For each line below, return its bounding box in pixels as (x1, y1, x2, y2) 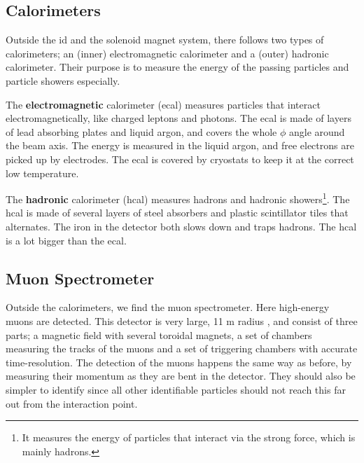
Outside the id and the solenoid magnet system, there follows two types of (6, 32, 324, 47)
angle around (289, 124, 345, 139)
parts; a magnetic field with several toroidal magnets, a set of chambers (6, 327, 312, 342)
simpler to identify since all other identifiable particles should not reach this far (6, 382, 346, 396)
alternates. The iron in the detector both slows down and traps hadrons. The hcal (6, 219, 357, 233)
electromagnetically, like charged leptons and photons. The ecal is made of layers (6, 111, 351, 125)
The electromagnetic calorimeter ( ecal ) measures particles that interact (6, 97, 321, 111)
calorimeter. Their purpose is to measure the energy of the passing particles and (6, 60, 349, 74)
